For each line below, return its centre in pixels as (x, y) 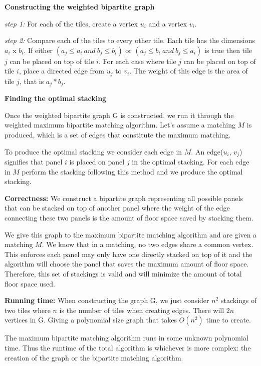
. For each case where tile (137, 61)
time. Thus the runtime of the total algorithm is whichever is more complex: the (128, 348)
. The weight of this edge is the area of (189, 71)
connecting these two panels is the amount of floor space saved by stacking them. (129, 218)
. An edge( (207, 151)
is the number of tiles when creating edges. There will (142, 310)
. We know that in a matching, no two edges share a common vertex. (148, 244)
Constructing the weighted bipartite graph (80, 6)
